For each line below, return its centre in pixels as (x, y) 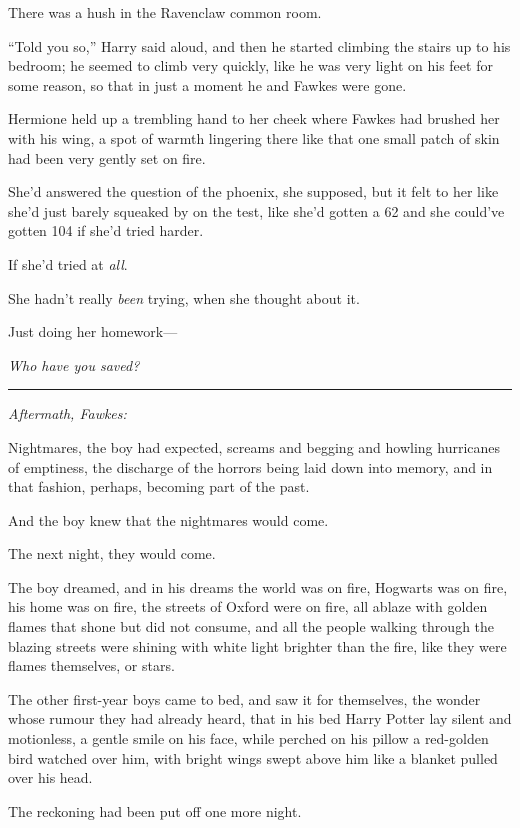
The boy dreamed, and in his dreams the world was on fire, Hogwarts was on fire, (258, 586)
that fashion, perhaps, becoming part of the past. (159, 486)
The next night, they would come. (112, 553)
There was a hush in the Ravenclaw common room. (165, 12)
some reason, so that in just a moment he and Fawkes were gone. (207, 84)
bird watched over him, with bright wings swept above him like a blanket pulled (253, 757)
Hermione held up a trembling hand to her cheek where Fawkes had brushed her (254, 118)
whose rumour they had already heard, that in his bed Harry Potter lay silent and (260, 718)
